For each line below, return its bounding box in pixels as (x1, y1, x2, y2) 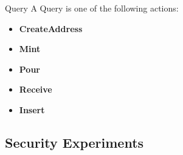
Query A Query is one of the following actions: (5, 2, 179, 14)
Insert (19, 103, 45, 116)
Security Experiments (5, 133, 144, 151)
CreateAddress (19, 22, 83, 35)
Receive (19, 83, 52, 96)
